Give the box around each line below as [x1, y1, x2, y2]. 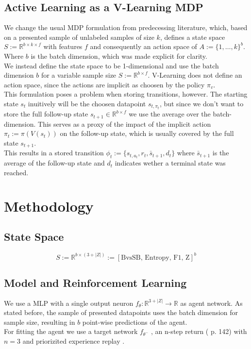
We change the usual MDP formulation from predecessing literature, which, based [4, 22, 248, 33]
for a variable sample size [41, 70, 117, 80]
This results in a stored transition [4, 148, 104, 158]
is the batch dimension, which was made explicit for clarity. [31, 50, 207, 61]
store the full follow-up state [4, 109, 88, 119]
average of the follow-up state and [4, 158, 105, 168]
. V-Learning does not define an [148, 70, 242, 80]
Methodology [4, 196, 94, 216]
